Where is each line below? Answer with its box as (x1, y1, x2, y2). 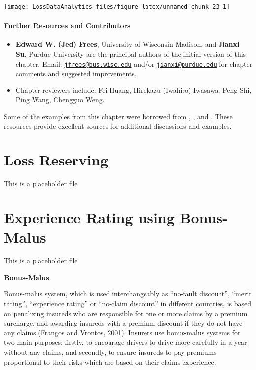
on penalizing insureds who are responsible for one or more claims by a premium (4, 308, 248, 318)
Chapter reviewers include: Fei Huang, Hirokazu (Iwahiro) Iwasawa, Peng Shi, (15, 84, 252, 95)
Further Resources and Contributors (4, 20, 131, 31)
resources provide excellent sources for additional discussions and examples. (4, 121, 232, 131)
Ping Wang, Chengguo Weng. (15, 94, 105, 105)
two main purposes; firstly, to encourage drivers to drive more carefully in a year (4, 337, 247, 347)
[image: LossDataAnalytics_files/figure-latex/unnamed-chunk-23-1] (4, 3, 230, 10)
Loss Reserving (4, 150, 109, 170)
